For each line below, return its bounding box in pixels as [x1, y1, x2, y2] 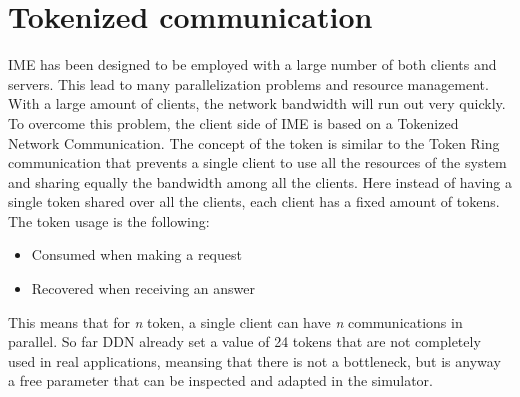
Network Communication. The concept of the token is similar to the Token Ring [8, 132, 500, 153]
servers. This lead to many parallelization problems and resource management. [8, 73, 489, 94]
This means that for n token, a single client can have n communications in [8, 311, 463, 332]
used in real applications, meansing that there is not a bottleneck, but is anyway [8, 350, 501, 371]
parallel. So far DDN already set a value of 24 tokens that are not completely [8, 331, 481, 352]
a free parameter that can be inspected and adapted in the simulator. [8, 370, 433, 391]
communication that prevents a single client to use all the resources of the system [8, 152, 507, 173]
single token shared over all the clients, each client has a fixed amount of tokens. [8, 191, 500, 212]
